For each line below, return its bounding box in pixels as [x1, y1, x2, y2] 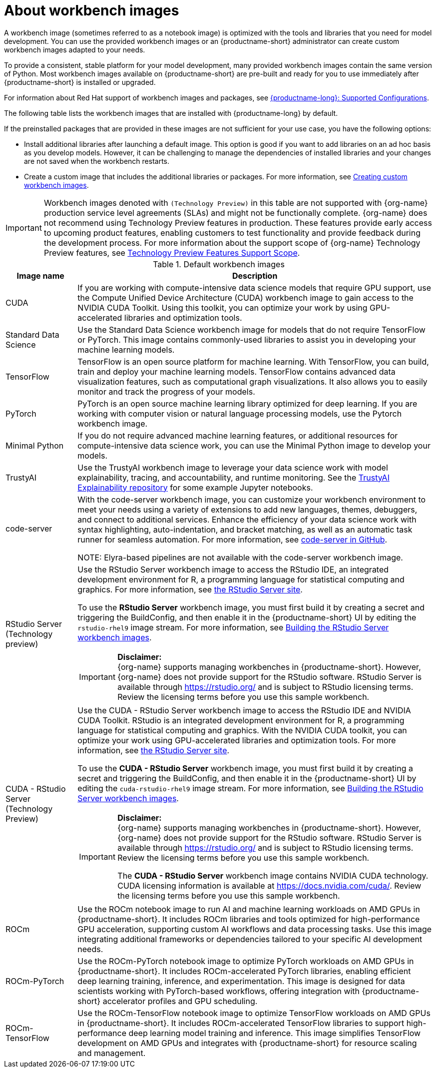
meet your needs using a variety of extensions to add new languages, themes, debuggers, [77, 504, 418, 515]
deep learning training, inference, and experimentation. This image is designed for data [77, 976, 405, 986]
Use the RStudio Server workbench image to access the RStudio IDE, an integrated [77, 564, 389, 574]
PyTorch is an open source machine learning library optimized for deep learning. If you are [77, 398, 418, 409]
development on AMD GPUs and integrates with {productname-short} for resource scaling [77, 1038, 417, 1048]
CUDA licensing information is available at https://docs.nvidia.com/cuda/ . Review [117, 880, 422, 891]
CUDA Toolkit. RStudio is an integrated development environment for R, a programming [77, 715, 405, 725]
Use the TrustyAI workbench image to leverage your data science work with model [77, 462, 388, 473]
